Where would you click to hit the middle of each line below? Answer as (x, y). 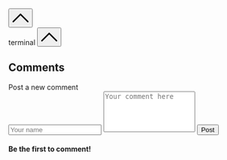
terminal (22, 42)
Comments (37, 68)
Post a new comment (43, 87)
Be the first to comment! (50, 149)
